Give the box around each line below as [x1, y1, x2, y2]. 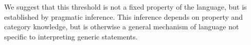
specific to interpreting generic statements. [4, 31, 138, 41]
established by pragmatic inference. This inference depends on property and [4, 11, 243, 22]
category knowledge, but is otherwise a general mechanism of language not [4, 21, 239, 32]
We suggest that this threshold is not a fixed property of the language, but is [4, 2, 247, 12]
